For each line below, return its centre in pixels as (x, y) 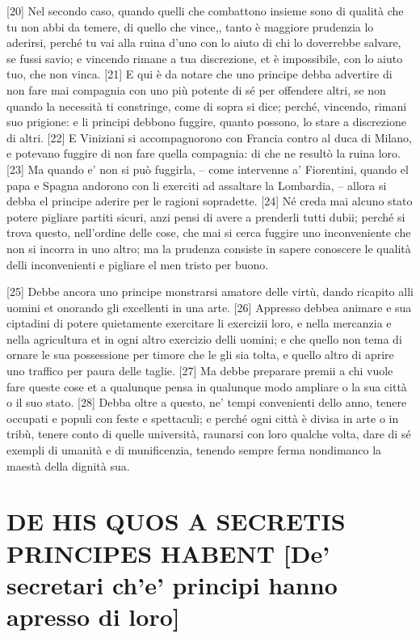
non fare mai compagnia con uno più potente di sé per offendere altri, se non (196, 89)
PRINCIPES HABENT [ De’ (168, 553)
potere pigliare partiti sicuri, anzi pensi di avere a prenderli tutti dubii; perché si (206, 216)
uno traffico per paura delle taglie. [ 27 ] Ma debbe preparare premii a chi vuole (200, 371)
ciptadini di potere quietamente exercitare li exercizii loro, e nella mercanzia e (199, 323)
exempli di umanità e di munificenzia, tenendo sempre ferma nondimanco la (194, 450)
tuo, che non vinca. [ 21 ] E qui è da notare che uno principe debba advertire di (199, 74)
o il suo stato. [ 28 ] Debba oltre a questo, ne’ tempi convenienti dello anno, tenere (207, 402)
